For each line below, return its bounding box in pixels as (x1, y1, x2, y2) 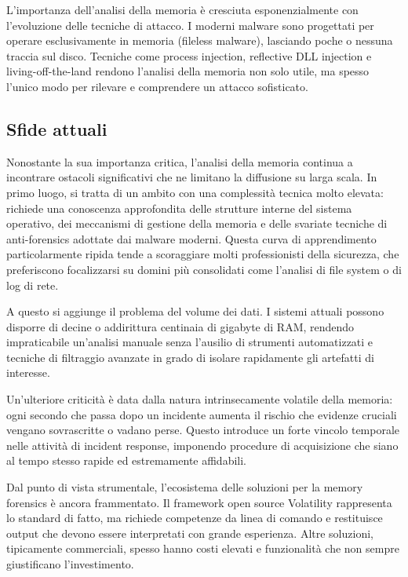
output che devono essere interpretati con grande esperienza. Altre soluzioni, (6, 524, 373, 541)
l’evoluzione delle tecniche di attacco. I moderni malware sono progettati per (6, 16, 374, 33)
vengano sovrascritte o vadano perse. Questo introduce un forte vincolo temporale (6, 422, 400, 438)
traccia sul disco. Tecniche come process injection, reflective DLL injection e (6, 47, 372, 64)
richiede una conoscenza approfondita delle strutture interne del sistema (6, 199, 352, 216)
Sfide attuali (6, 116, 107, 141)
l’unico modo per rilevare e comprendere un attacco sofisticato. (6, 78, 308, 94)
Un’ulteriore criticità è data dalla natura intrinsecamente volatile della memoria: (6, 391, 393, 407)
